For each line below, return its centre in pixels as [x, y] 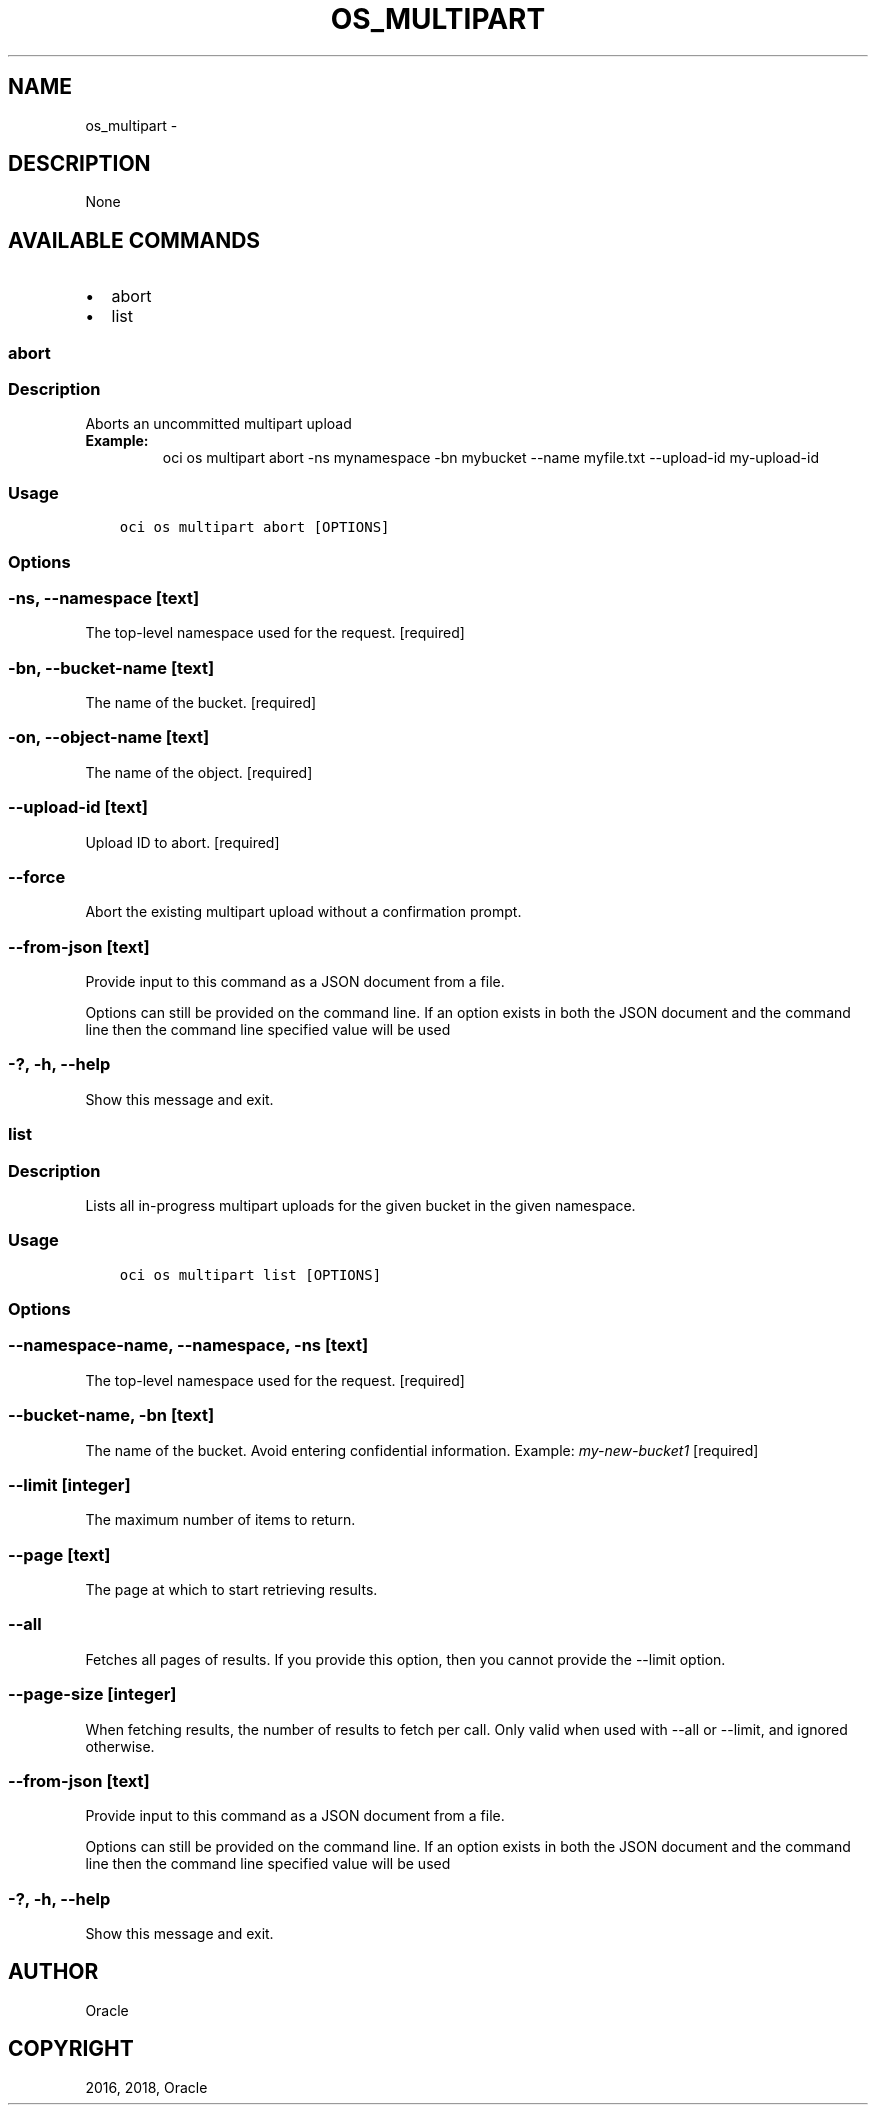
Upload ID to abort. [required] [182, 842]
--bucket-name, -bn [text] [111, 1415]
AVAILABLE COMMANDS [134, 240]
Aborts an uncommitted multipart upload [218, 424]
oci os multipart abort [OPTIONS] [254, 527]
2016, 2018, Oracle [146, 2087]
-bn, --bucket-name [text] [111, 667]
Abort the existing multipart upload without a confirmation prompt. [303, 912]
